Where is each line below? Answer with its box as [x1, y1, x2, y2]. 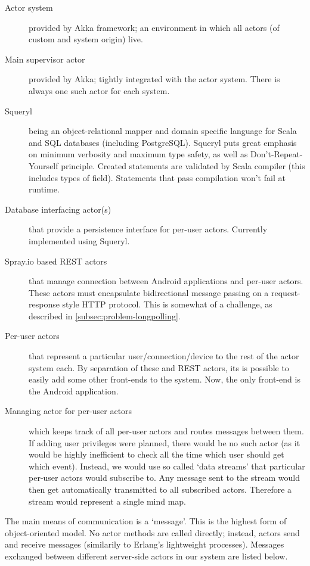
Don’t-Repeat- [250, 148, 303, 160]
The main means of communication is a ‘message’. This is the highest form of [5, 515, 287, 527]
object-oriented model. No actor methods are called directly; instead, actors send [5, 526, 300, 539]
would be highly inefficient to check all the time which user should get [29, 448, 284, 461]
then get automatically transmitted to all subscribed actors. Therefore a [29, 483, 292, 495]
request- [271, 286, 300, 298]
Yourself [29, 159, 58, 172]
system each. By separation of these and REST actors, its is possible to [29, 361, 289, 374]
